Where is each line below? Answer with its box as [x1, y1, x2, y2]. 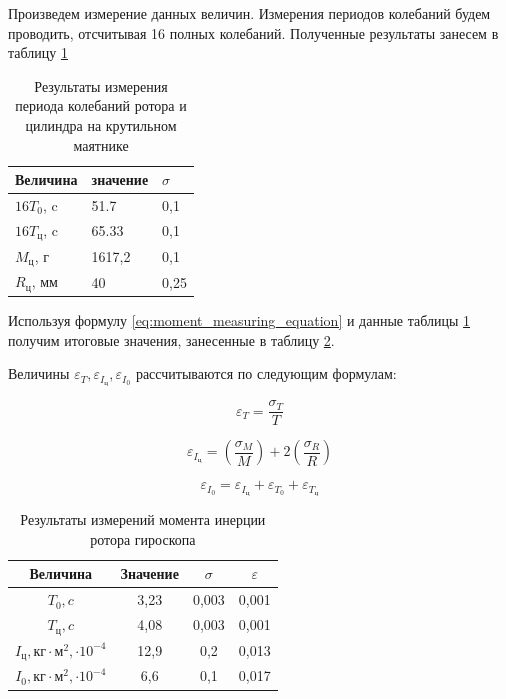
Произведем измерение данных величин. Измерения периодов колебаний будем [8, 3, 491, 23]
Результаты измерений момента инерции [20, 509, 266, 530]
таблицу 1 [8, 42, 68, 63]
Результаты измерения [34, 75, 168, 96]
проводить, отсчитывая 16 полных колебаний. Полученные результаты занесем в [8, 22, 499, 43]
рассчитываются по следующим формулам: [135, 363, 397, 384]
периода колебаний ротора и [15, 95, 187, 116]
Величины [8, 363, 70, 384]
